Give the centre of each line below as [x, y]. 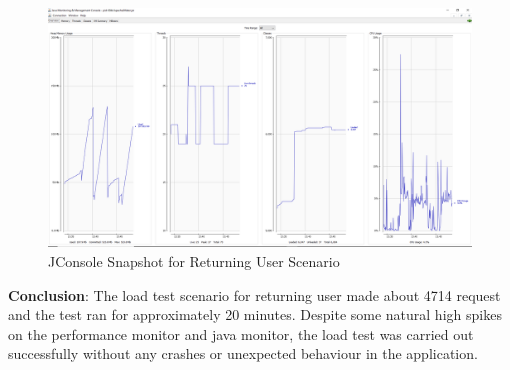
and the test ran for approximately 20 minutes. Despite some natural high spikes [255, 314]
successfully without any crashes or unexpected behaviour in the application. [243, 353]
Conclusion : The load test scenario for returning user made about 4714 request [254, 294]
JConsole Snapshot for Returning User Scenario [194, 260]
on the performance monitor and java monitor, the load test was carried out [241, 333]
